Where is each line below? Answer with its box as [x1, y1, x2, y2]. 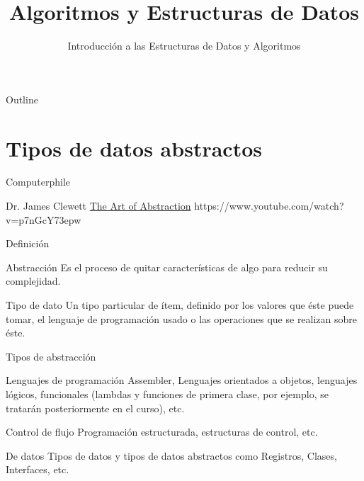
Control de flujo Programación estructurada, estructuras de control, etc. [6, 424, 318, 439]
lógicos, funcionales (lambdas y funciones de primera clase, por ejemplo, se [6, 386, 329, 401]
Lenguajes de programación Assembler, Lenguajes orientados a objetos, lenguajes [6, 373, 358, 387]
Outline [6, 91, 38, 106]
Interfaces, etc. [6, 462, 69, 477]
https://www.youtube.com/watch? [194, 198, 344, 213]
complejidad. [6, 273, 61, 288]
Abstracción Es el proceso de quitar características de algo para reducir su [6, 259, 328, 274]
